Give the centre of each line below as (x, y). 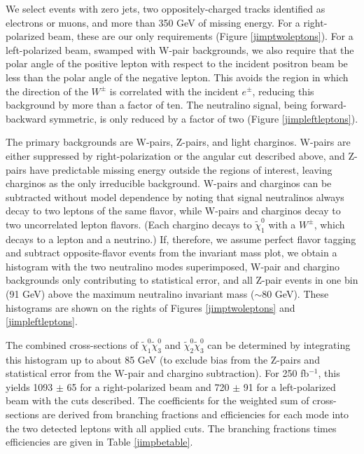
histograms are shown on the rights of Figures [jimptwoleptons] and (150, 307)
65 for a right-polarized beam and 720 (148, 386)
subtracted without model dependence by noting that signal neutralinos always (175, 197)
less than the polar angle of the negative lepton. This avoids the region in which (177, 77)
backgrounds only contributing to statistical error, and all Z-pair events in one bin (182, 280)
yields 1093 (29, 386)
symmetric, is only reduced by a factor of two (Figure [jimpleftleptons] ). (204, 118)
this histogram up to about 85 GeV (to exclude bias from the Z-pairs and (163, 359)
